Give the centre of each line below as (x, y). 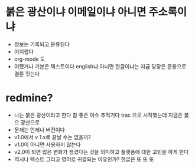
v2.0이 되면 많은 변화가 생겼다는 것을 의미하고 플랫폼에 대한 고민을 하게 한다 (101, 151)
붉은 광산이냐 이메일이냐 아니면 (76, 12)
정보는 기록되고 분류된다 (42, 44)
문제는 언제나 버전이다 (40, 130)
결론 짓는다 (27, 74)
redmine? (29, 98)
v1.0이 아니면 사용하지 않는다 (47, 144)
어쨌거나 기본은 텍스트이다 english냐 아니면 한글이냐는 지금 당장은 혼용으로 (100, 66)
